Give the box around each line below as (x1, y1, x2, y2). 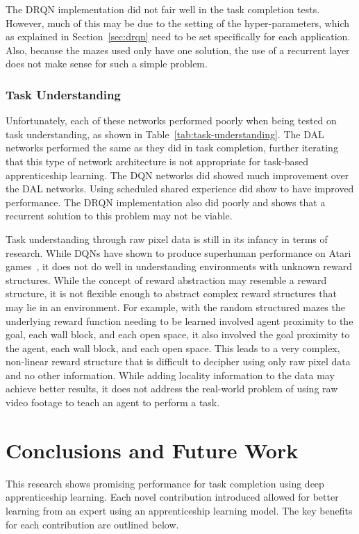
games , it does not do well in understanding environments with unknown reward (6, 259, 353, 274)
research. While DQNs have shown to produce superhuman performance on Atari (6, 245, 351, 260)
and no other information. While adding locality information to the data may (6, 367, 335, 382)
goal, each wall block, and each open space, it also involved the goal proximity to (6, 327, 350, 342)
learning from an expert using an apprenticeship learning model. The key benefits (6, 503, 353, 517)
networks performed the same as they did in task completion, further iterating (6, 140, 338, 155)
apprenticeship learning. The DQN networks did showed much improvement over (6, 167, 349, 182)
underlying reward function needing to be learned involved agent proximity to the (6, 313, 353, 328)
